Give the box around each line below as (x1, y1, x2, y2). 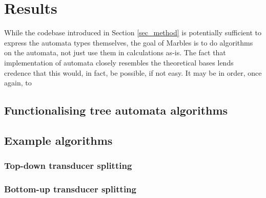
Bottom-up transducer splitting (4, 183, 136, 195)
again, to (4, 77, 32, 88)
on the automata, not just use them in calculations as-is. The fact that (4, 47, 226, 58)
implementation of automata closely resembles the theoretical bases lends (4, 57, 234, 68)
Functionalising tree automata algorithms (4, 102, 228, 118)
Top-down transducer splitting (4, 159, 132, 172)
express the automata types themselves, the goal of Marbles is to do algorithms (4, 37, 253, 48)
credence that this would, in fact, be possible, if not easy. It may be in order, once (4, 67, 262, 78)
